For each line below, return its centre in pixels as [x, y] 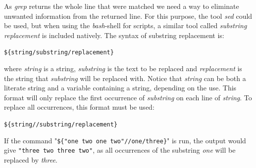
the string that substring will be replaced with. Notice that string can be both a [125, 78]
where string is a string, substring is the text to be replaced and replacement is [123, 68]
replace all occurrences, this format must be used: [79, 107]
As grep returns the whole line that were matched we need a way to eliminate [122, 6]
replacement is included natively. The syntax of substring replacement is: [114, 35]
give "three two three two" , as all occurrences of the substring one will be [120, 150]
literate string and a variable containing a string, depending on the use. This [120, 88]
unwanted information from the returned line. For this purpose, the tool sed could [128, 16]
